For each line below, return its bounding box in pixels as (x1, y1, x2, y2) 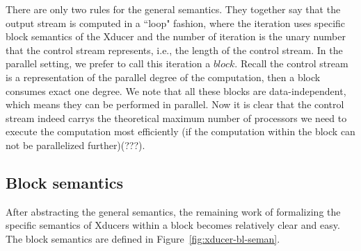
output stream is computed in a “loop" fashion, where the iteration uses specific (6, 15, 346, 30)
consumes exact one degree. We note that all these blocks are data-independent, (6, 83, 346, 98)
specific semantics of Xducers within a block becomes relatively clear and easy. (6, 218, 340, 232)
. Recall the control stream (234, 56, 348, 71)
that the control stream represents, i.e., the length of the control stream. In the (6, 42, 343, 57)
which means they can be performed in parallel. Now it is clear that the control (6, 97, 344, 112)
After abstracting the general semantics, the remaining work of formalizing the (6, 204, 341, 218)
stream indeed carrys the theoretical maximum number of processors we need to (6, 110, 347, 125)
